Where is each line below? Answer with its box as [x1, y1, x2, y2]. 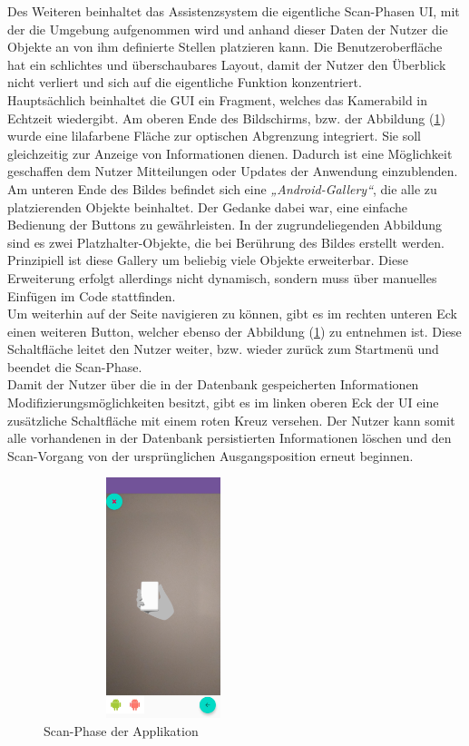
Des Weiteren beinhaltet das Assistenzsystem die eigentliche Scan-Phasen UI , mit [7, 2, 460, 20]
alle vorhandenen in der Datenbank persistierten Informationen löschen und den [7, 428, 452, 447]
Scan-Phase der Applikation [44, 721, 199, 740]
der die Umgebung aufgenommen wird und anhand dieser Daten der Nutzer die [7, 19, 448, 38]
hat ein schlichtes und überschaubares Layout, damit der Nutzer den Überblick [7, 54, 446, 74]
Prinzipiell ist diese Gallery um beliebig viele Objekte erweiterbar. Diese [7, 250, 408, 270]
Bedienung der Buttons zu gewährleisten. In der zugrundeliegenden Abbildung [7, 215, 443, 234]
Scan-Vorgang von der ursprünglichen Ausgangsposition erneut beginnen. [7, 446, 414, 465]
